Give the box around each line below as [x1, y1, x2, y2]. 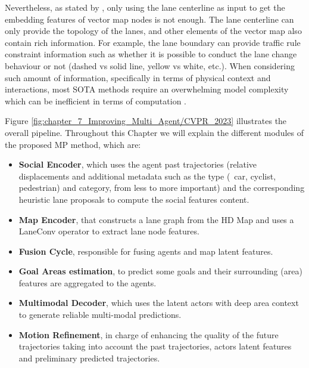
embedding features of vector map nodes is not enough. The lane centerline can [5, 13, 294, 25]
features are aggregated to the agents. [18, 276, 157, 289]
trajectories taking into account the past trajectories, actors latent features [18, 340, 292, 352]
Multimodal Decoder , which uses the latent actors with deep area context [18, 296, 299, 309]
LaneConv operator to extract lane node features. [18, 225, 199, 237]
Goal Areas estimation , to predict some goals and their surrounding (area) [18, 265, 302, 277]
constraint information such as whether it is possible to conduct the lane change [5, 48, 297, 60]
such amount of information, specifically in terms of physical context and [5, 71, 271, 84]
